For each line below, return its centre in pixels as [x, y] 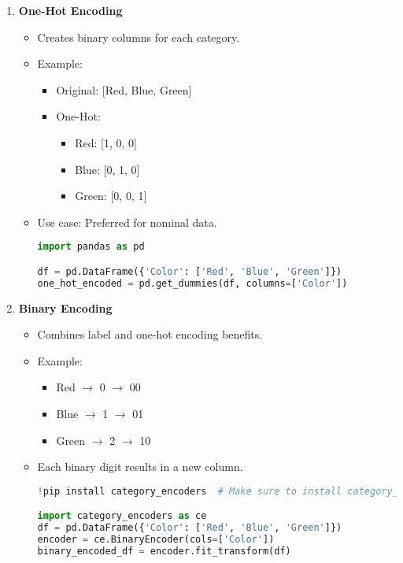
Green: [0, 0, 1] [111, 196]
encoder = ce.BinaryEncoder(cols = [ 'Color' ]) [156, 540]
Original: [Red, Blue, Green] [124, 89]
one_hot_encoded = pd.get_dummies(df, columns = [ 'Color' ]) [192, 283]
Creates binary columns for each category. [139, 37]
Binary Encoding [65, 307]
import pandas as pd [91, 247]
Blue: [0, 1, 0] [107, 169]
